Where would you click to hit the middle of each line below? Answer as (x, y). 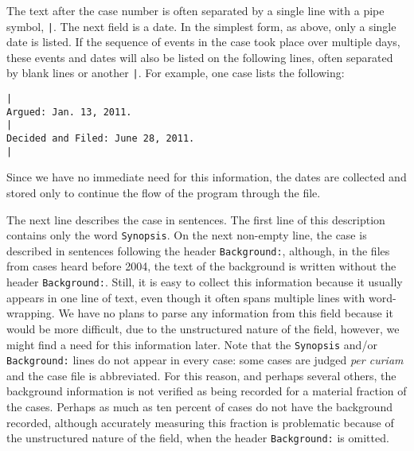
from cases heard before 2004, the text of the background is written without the (201, 266)
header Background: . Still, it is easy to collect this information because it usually (205, 282)
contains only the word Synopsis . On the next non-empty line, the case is (187, 235)
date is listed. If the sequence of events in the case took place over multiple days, (203, 42)
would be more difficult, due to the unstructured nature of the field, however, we (203, 328)
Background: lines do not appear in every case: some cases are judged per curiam (205, 360)
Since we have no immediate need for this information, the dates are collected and (207, 177)
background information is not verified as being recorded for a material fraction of (207, 391)
